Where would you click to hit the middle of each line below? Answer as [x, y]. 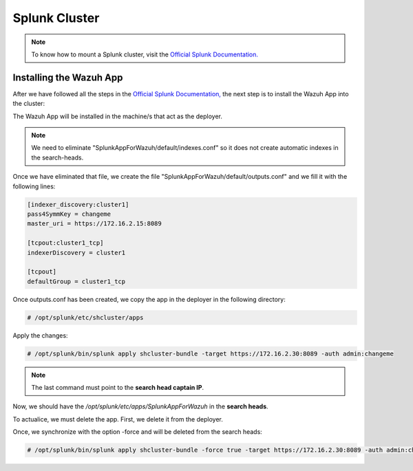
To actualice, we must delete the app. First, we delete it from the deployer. [118, 419]
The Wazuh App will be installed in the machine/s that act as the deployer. [118, 116]
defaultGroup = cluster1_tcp [76, 281]
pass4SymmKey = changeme [69, 214]
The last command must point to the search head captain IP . [118, 387]
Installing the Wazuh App [68, 77]
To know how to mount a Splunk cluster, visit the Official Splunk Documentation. [145, 54]
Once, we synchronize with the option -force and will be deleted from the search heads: [138, 432]
